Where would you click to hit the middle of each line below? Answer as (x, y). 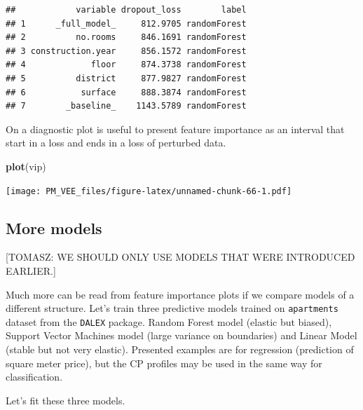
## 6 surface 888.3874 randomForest (126, 92)
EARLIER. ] (31, 270)
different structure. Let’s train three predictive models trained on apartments (172, 308)
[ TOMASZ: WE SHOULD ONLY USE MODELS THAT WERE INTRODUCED (180, 257)
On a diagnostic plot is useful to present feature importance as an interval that (175, 129)
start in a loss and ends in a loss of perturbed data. (116, 143)
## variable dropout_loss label (126, 10)
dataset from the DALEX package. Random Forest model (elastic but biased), (169, 321)
